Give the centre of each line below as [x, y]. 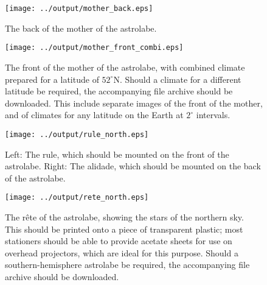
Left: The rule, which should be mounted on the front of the [117, 154]
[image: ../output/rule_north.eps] [77, 134]
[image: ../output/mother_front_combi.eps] [94, 48]
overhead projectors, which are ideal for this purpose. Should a [122, 252]
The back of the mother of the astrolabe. [81, 28]
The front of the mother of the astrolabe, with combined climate [125, 67]
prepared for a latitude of [52, 79]
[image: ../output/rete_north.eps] [77, 198]
